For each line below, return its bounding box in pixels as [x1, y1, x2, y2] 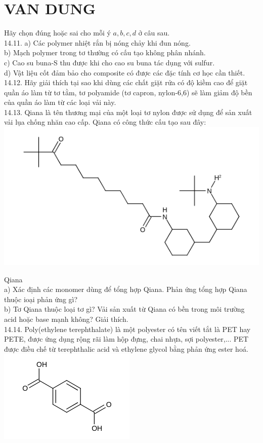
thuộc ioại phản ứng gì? [4, 293, 78, 304]
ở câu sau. [138, 27, 170, 38]
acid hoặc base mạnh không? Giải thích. [4, 314, 128, 324]
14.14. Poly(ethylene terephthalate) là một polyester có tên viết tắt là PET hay [4, 323, 251, 334]
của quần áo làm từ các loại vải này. [4, 97, 116, 107]
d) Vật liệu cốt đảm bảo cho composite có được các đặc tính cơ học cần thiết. [4, 67, 245, 78]
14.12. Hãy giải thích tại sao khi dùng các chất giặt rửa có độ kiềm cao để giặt [4, 77, 248, 88]
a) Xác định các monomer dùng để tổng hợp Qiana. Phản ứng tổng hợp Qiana [4, 284, 247, 294]
